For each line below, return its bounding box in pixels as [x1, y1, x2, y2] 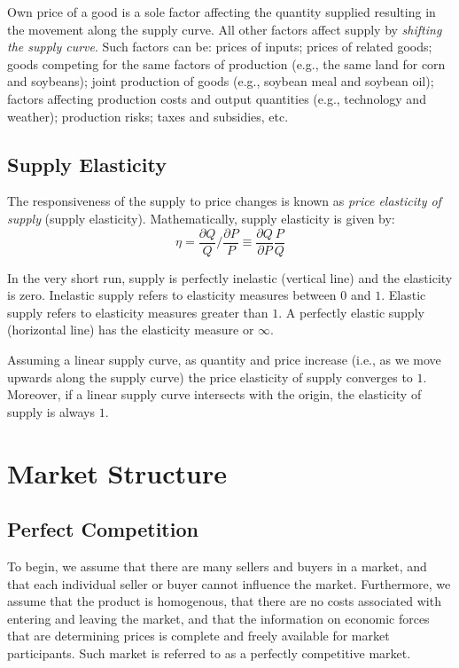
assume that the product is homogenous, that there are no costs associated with [7, 592, 441, 610]
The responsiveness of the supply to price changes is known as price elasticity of [7, 192, 441, 210]
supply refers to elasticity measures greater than [7, 303, 268, 321]
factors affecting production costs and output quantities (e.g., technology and [7, 89, 426, 107]
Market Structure [7, 454, 227, 491]
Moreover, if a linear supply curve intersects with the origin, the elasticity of [7, 385, 422, 404]
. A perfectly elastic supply [278, 303, 424, 321]
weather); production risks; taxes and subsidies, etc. [7, 106, 289, 125]
